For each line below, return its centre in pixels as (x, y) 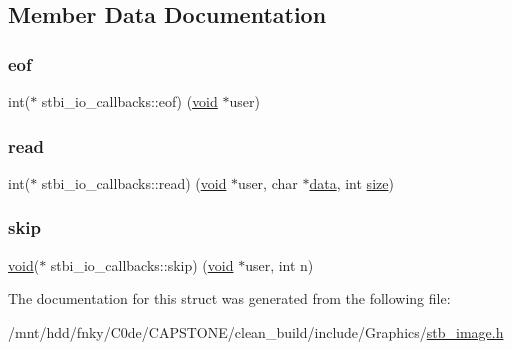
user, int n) (279, 264)
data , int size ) (351, 182)
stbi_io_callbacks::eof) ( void (129, 101)
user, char (268, 182)
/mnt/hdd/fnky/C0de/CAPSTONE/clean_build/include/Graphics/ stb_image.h (256, 331)
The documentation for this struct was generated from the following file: (229, 298)
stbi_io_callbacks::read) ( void (134, 182)
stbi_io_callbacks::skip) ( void (142, 264)
